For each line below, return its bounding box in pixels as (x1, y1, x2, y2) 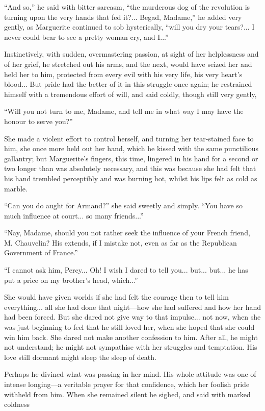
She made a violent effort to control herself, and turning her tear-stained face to (4, 133, 254, 143)
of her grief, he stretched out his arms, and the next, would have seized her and (4, 58, 252, 69)
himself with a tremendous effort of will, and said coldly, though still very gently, (4, 88, 257, 99)
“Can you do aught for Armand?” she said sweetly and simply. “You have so (4, 200, 243, 211)
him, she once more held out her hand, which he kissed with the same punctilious (4, 143, 258, 154)
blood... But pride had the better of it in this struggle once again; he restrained (4, 79, 252, 89)
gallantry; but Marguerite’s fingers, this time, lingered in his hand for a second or (4, 153, 258, 163)
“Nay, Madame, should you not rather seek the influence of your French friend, (4, 227, 250, 238)
